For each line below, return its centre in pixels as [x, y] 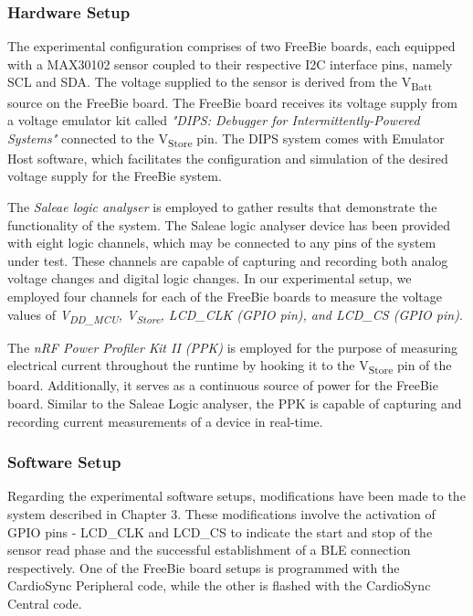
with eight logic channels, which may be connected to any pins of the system [222, 243]
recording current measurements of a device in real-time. [165, 421]
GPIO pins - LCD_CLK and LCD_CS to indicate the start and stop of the [220, 531]
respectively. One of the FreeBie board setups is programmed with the [204, 567]
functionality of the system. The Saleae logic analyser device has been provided [229, 224]
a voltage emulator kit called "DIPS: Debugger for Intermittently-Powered [214, 120]
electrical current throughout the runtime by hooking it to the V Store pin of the [230, 366]
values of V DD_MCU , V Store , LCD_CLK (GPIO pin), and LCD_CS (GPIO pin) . [235, 315]
